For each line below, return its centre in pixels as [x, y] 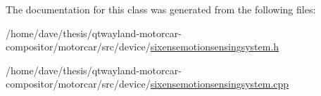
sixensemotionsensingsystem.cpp [220, 84]
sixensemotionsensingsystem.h [215, 47]
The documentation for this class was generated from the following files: [161, 9]
